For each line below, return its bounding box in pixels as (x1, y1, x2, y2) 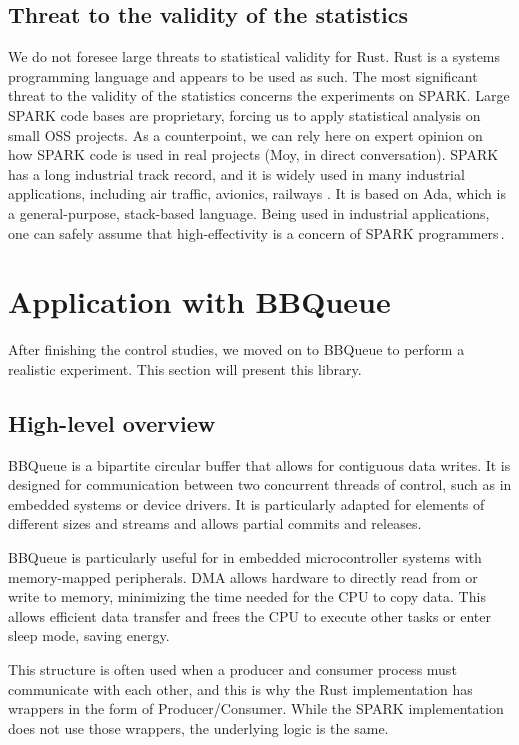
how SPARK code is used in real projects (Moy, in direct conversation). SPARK (8, 144, 499, 165)
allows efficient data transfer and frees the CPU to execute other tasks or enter (8, 605, 491, 626)
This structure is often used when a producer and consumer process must (8, 659, 457, 679)
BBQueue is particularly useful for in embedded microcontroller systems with (8, 547, 482, 568)
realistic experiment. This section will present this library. (8, 358, 362, 379)
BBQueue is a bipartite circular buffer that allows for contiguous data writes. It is (8, 454, 511, 475)
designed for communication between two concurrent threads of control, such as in (8, 474, 512, 495)
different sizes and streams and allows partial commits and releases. (8, 513, 422, 534)
